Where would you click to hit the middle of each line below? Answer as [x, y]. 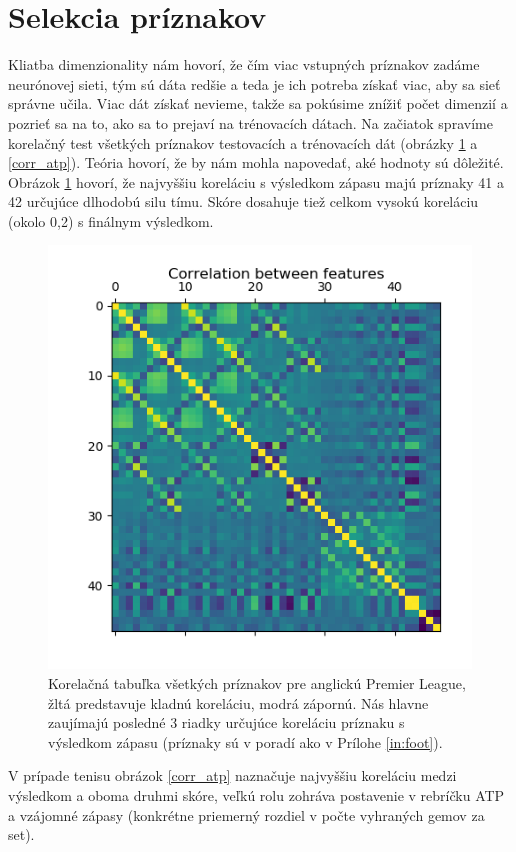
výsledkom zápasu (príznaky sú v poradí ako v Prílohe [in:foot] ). [245, 741]
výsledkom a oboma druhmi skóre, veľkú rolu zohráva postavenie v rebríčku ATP [256, 795]
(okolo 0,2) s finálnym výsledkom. [111, 220]
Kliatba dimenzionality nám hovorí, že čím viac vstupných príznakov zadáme [244, 64]
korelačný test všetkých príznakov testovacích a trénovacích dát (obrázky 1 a [243, 142]
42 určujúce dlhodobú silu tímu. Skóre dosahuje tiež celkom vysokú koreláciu [243, 201]
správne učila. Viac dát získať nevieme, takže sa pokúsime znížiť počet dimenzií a [258, 103]
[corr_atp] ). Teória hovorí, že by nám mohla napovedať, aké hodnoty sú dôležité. [256, 162]
